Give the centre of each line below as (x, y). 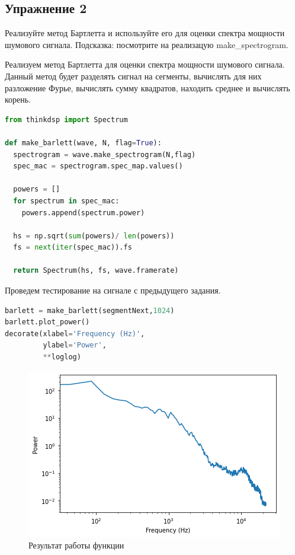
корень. (18, 99)
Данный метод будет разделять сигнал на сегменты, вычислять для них (133, 76)
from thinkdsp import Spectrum (66, 119)
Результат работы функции (76, 545)
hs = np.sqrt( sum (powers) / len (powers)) (94, 236)
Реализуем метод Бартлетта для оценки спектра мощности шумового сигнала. (145, 64)
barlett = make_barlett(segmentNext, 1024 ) (90, 310)
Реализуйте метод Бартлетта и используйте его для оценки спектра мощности (145, 33)
